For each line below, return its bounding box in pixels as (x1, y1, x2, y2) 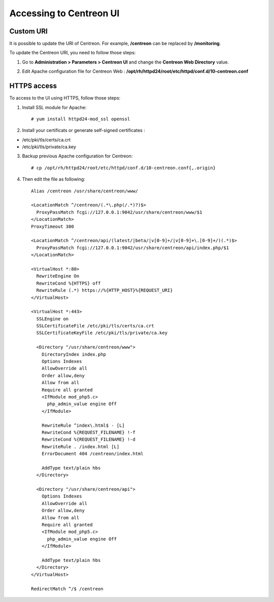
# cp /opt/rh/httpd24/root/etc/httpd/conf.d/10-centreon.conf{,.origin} (31, 165, 216, 171)
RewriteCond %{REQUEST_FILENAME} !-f (41, 429, 135, 435)
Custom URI (9, 27, 48, 36)
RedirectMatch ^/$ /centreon (31, 586, 104, 591)
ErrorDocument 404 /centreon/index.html (41, 451, 144, 457)
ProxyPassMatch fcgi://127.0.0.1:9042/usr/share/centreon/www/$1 (36, 209, 202, 215)
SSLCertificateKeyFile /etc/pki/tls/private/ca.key (36, 330, 167, 336)
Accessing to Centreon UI (9, 8, 120, 19)
